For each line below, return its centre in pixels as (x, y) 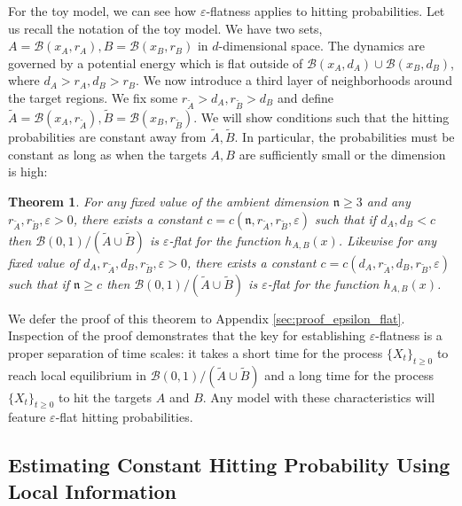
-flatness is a (409, 335)
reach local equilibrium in (78, 374)
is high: (28, 171)
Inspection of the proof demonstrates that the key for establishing (187, 335)
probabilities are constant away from (107, 137)
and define (305, 97)
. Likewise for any (388, 240)
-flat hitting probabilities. (124, 417)
